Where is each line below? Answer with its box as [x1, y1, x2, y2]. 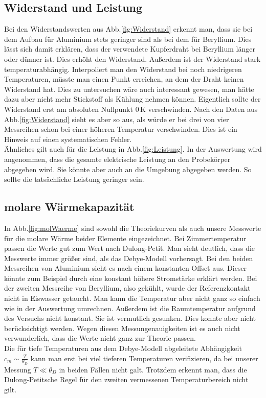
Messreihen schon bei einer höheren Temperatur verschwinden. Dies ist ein [4, 124, 237, 134]
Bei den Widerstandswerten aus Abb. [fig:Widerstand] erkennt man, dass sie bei [4, 24, 253, 34]
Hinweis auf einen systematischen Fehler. [4, 133, 132, 144]
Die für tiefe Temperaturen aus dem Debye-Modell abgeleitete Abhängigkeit [4, 343, 242, 354]
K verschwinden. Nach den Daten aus [140, 103, 258, 114]
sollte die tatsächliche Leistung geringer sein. [4, 174, 144, 184]
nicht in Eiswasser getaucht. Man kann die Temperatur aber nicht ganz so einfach [4, 293, 260, 303]
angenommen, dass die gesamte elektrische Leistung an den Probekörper [4, 153, 231, 164]
